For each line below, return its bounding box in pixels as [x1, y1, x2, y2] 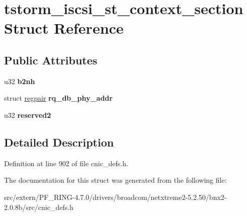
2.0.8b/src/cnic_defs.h [4, 201, 73, 212]
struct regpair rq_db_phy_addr [4, 93, 113, 103]
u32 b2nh [4, 76, 35, 86]
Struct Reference [4, 18, 124, 38]
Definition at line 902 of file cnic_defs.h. [4, 158, 128, 168]
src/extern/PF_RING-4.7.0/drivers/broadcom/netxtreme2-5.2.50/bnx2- [4, 191, 227, 202]
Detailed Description [4, 134, 114, 150]
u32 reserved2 [4, 109, 51, 120]
